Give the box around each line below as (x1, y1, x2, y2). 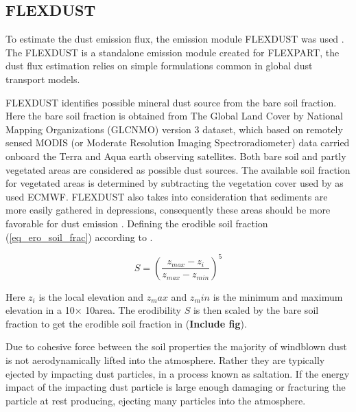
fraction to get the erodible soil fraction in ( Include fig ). (5, 316, 247, 330)
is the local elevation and (38, 289, 143, 304)
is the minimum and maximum (213, 289, 343, 304)
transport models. (5, 71, 80, 86)
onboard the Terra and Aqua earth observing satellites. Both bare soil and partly (5, 148, 346, 163)
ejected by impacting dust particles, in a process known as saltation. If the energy (5, 366, 350, 380)
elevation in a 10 (5, 303, 75, 317)
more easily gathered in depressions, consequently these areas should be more (5, 203, 331, 217)
